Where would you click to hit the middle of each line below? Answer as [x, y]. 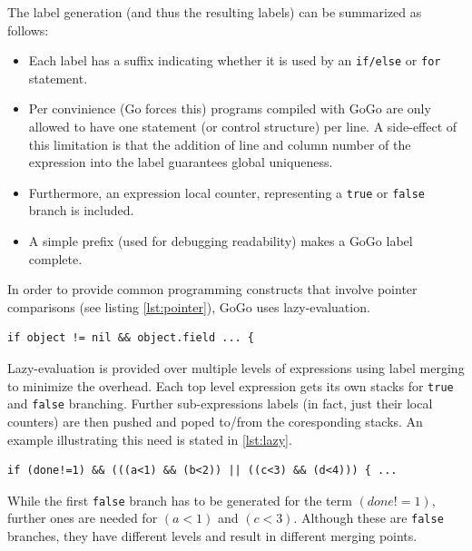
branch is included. [81, 210]
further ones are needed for [83, 518]
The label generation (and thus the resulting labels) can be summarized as [215, 12]
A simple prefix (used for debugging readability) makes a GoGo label [221, 241]
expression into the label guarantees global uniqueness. [181, 162]
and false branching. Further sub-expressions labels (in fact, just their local [220, 403]
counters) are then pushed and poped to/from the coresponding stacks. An [215, 421]
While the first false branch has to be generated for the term [180, 500]
